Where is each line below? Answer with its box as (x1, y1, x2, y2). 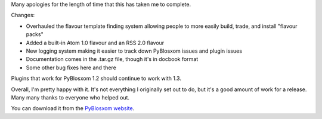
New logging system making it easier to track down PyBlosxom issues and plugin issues (26, 47, 243, 54)
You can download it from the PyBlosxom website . (11, 105, 135, 112)
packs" (26, 31, 44, 38)
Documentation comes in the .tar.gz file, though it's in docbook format (26, 56, 199, 63)
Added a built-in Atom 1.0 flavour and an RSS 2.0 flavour (26, 39, 165, 46)
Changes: (11, 12, 35, 19)
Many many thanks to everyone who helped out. (11, 94, 130, 101)
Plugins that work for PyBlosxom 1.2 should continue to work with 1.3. (11, 75, 182, 82)
